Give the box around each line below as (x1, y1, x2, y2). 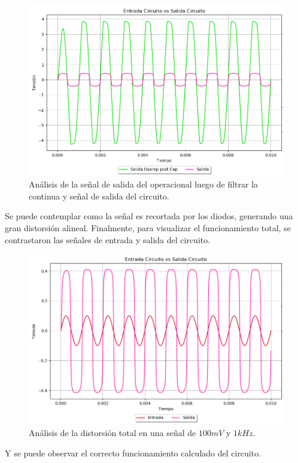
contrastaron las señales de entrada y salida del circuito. (5, 233, 211, 246)
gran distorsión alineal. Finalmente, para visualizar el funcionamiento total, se (5, 222, 291, 234)
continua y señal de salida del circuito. (29, 189, 169, 202)
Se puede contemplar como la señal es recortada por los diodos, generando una (5, 210, 293, 222)
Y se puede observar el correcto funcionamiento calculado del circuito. (5, 446, 261, 459)
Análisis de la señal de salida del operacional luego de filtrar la (29, 178, 259, 190)
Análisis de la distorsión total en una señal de (29, 426, 196, 438)
